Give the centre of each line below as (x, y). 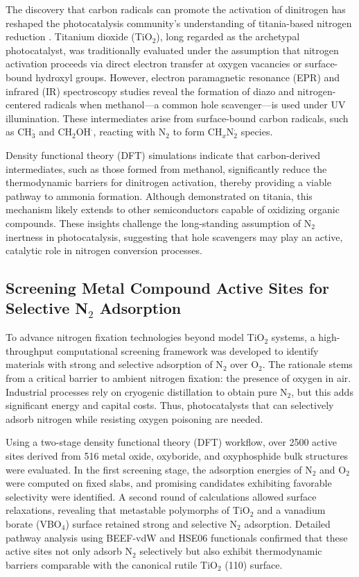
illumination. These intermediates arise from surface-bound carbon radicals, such (177, 118)
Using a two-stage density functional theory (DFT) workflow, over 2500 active (171, 442)
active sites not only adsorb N (69, 551)
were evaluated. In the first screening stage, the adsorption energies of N (159, 469)
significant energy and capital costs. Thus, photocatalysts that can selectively (170, 405)
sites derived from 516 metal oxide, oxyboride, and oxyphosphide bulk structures (177, 456)
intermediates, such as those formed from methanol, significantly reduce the (166, 168)
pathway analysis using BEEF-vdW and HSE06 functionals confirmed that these (177, 537)
